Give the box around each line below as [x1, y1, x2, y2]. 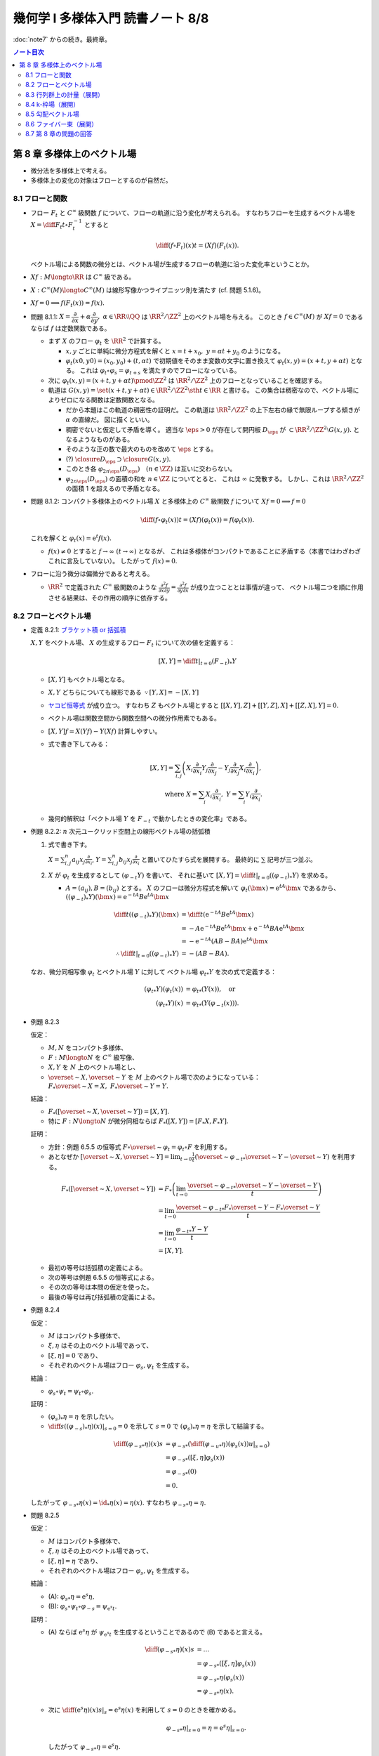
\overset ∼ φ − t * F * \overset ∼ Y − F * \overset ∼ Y [175, 1203, 321, 1213]
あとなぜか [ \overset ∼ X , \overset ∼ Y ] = [48, 1153, 170, 1161]
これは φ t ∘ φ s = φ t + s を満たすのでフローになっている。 [79, 366, 241, 376]
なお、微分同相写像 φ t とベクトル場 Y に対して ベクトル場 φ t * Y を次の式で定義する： [30, 968, 277, 978]
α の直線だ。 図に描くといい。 [65, 415, 154, 424]
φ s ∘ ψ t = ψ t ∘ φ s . [48, 1387, 94, 1397]
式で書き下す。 [48, 840, 91, 848]
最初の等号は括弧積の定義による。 [48, 1263, 147, 1271]
